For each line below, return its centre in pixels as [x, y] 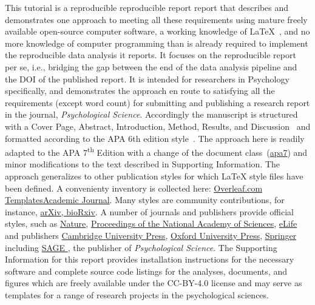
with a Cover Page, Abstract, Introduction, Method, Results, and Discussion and [158, 126]
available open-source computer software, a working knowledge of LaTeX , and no [157, 31]
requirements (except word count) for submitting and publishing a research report [157, 102]
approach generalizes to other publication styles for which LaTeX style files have [154, 176]
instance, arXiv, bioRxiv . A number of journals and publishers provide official [150, 211]
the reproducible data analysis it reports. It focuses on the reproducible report [151, 55]
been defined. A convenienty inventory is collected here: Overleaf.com [134, 188]
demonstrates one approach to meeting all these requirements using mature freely [156, 19]
